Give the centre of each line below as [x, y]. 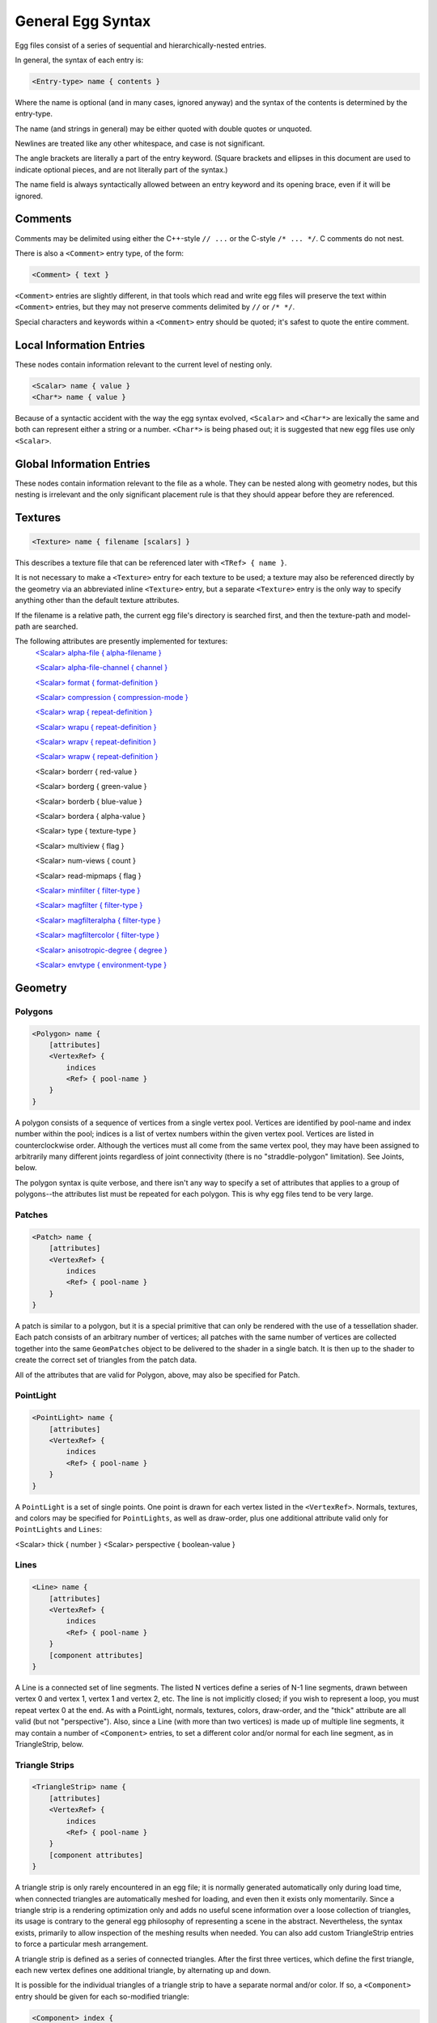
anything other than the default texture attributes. [97, 600]
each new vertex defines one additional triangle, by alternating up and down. [143, 1970]
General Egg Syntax [83, 21]
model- [399, 615]
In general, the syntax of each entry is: [79, 60]
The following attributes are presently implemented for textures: [121, 641]
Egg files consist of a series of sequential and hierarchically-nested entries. [141, 45]
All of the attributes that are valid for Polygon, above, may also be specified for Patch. [157, 1375]
